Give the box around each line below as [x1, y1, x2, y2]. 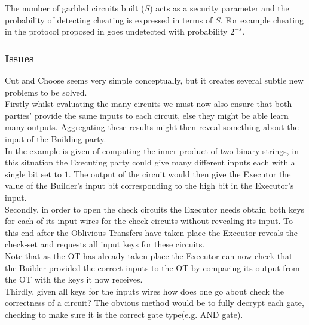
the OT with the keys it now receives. [5, 273, 143, 286]
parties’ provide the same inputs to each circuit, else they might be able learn [5, 109, 289, 121]
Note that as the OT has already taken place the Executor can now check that [5, 249, 293, 262]
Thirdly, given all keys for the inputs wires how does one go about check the [5, 284, 284, 297]
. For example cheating [220, 13, 304, 26]
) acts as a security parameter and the [149, 2, 289, 14]
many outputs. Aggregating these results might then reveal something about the [5, 121, 299, 133]
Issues [5, 50, 34, 65]
